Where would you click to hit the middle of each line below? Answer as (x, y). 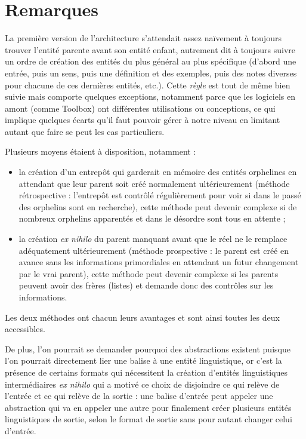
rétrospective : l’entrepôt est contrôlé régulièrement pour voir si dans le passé (160, 195)
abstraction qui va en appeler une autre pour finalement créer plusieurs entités (148, 407)
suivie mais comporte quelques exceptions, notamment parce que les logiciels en (150, 96)
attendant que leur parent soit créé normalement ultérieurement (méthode (154, 183)
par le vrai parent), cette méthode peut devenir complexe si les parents (149, 273)
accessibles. (25, 329)
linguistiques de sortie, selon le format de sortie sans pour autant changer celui (149, 419)
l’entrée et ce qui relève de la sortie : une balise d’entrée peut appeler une (139, 396)
